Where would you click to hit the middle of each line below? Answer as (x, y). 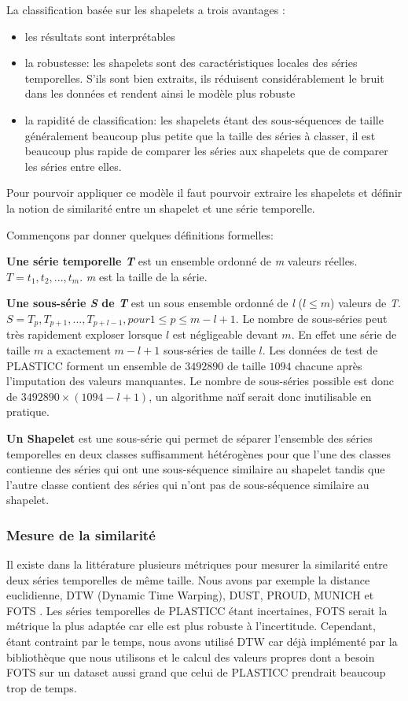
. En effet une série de (344, 334)
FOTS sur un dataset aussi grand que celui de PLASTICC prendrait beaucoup (196, 672)
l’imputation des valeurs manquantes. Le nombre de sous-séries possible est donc (200, 381)
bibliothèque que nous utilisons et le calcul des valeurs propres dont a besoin (191, 656)
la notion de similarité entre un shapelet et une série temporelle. (161, 208)
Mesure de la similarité (81, 534)
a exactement (79, 349)
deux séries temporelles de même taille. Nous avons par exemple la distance (188, 579)
